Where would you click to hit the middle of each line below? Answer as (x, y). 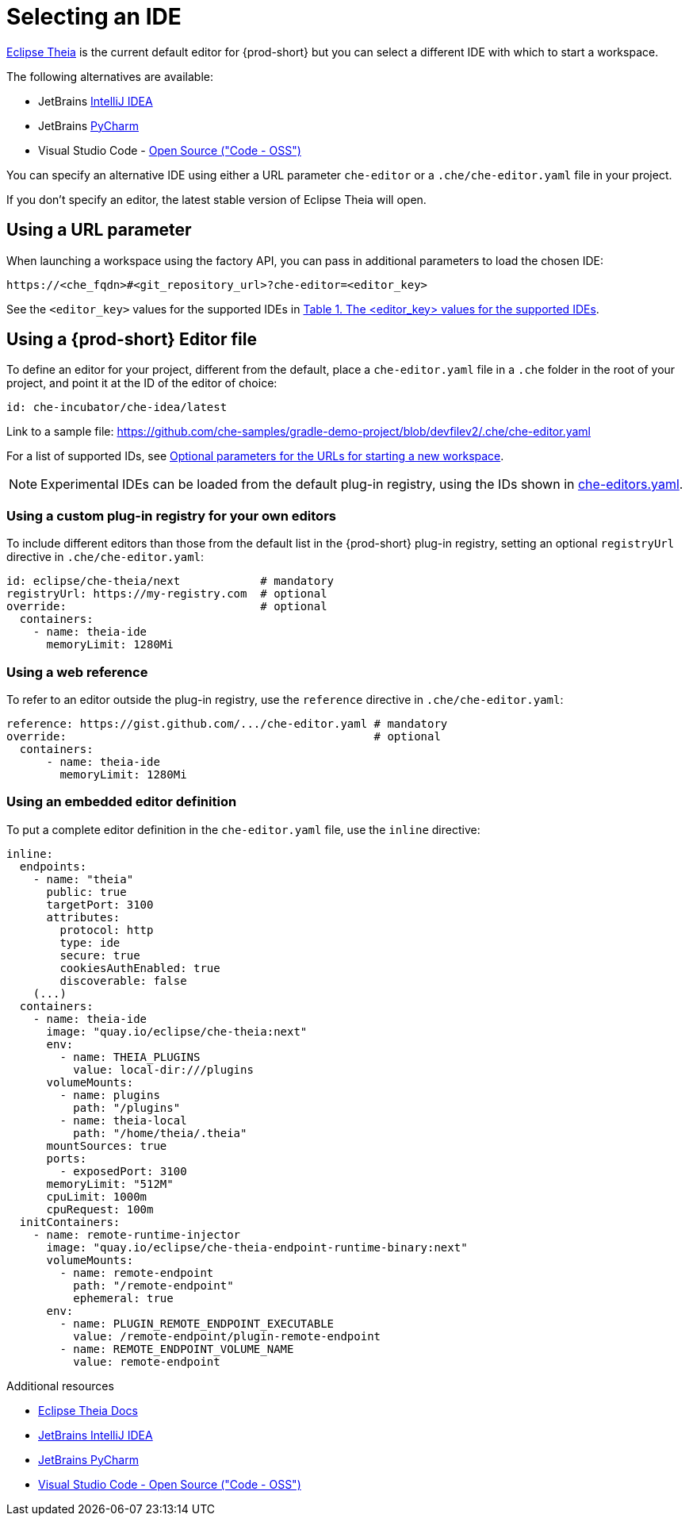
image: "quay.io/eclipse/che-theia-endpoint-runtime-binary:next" (257, 1247)
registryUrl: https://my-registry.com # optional (167, 594)
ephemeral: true (123, 1298)
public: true (86, 892)
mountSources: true (107, 1145)
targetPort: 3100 (100, 904)
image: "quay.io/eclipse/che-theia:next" (177, 1031)
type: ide (90, 942)
